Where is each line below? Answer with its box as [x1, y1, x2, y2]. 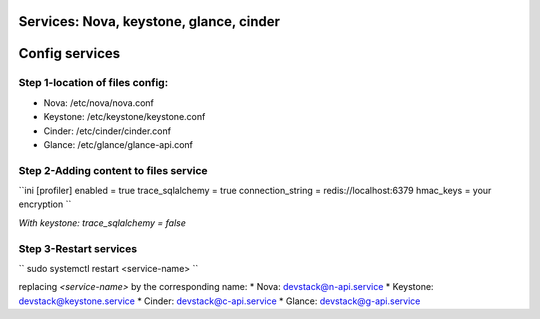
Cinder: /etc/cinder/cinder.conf [43, 125, 172, 137]
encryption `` [18, 198, 72, 210]
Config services [18, 45, 121, 62]
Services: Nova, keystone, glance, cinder [18, 13, 280, 30]
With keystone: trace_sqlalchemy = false [18, 216, 187, 229]
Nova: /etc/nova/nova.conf [43, 96, 155, 109]
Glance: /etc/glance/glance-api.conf [43, 138, 194, 150]
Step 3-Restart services [18, 241, 138, 255]
